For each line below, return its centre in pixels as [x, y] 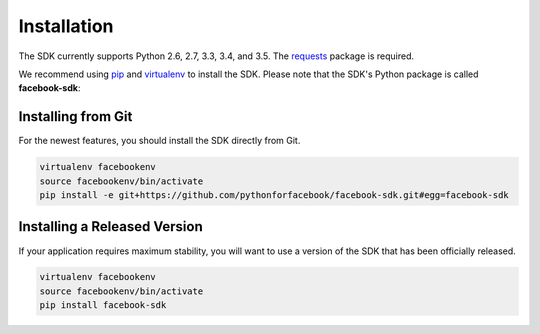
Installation [66, 26]
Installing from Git [75, 116]
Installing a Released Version [111, 226]
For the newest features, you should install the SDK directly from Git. [159, 141]
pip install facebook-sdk [103, 305]
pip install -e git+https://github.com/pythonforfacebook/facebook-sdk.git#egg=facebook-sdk [274, 195]
